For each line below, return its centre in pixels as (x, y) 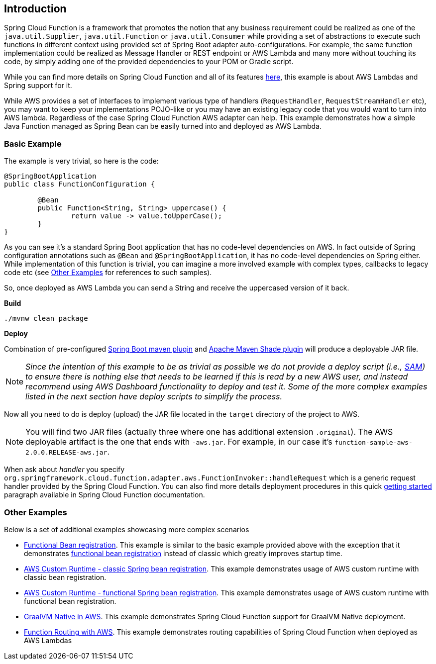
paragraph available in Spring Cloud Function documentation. (105, 495)
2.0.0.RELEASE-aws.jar (66, 453)
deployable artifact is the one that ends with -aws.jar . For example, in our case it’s (179, 442)
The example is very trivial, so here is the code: (81, 161)
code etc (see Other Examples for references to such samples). (108, 273)
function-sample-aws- (374, 443)
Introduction (35, 9)
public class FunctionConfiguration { (80, 184)
